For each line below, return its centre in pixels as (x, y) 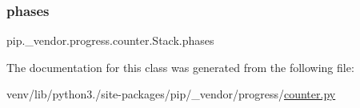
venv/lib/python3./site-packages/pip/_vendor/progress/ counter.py (171, 94)
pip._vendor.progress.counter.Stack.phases (110, 40)
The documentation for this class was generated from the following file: (180, 67)
